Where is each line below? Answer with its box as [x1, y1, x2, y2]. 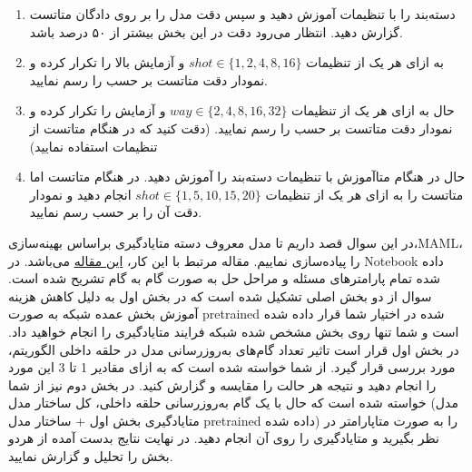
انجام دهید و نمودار [29, 184, 132, 203]
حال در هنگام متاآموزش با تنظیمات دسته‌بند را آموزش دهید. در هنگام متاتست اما [29, 167, 466, 186]
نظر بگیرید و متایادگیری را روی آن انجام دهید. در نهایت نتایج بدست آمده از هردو [8, 428, 439, 447]
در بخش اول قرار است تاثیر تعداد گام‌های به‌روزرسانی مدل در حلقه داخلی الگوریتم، [8, 339, 459, 359]
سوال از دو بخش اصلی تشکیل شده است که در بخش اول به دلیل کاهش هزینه [8, 286, 432, 305]
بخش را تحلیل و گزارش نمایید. [8, 447, 173, 466]
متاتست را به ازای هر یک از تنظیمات [265, 184, 464, 203]
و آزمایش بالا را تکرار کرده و [29, 53, 185, 72]
